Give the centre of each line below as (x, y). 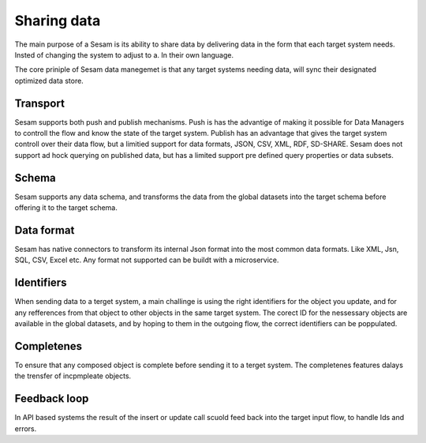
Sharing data (58, 21)
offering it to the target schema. (66, 208)
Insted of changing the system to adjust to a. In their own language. (124, 54)
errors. (26, 428)
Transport (39, 103)
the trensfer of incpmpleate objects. (73, 376)
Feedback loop (52, 399)
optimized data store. (49, 81)
